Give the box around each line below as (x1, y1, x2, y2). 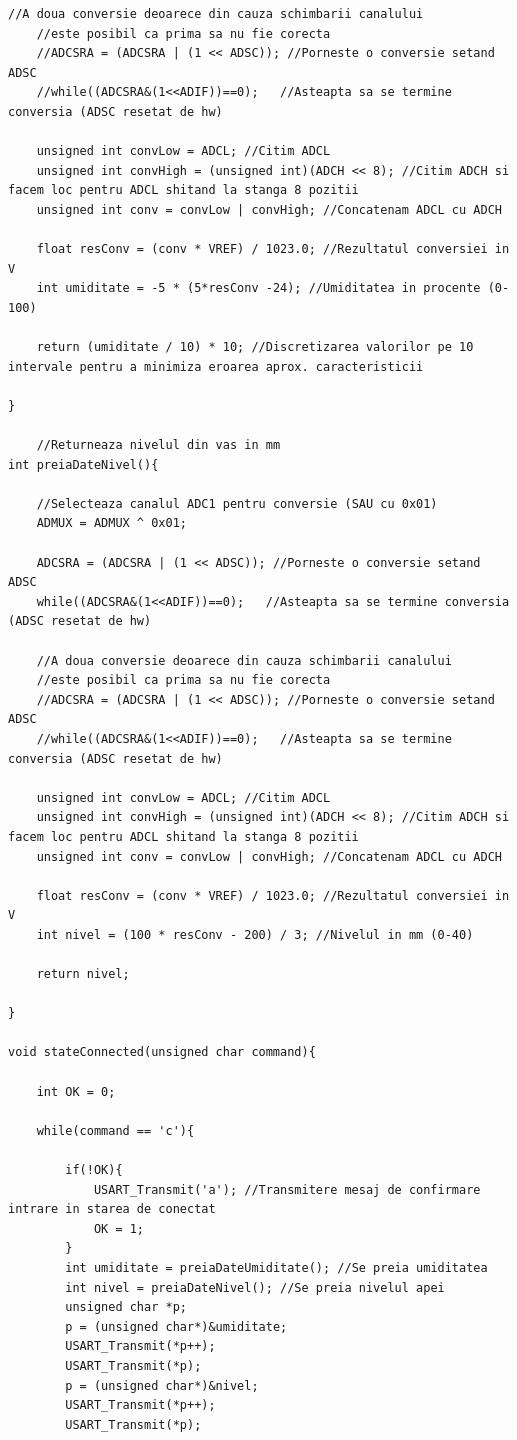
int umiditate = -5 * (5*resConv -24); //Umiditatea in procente (36, 281, 481, 296)
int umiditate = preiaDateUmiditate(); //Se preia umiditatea (65, 1261, 488, 1275)
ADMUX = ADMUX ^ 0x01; (36, 516, 187, 531)
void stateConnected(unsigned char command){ (8, 1045, 316, 1060)
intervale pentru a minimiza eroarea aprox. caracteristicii (8, 359, 424, 374)
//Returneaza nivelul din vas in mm (36, 438, 281, 453)
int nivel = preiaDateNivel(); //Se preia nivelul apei (65, 1280, 445, 1295)
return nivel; (36, 967, 130, 982)
